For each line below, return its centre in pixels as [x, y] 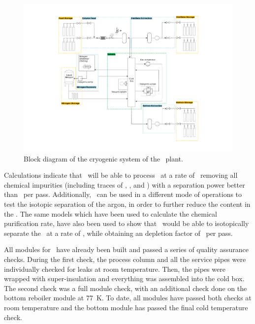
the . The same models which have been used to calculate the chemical [111, 213]
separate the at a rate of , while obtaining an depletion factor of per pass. [118, 233]
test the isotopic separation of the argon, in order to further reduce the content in [127, 204]
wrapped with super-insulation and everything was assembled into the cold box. [124, 278]
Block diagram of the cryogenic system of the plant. [103, 158]
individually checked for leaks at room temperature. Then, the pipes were [115, 269]
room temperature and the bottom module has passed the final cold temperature [126, 307]
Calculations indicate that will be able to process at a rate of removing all [121, 175]
